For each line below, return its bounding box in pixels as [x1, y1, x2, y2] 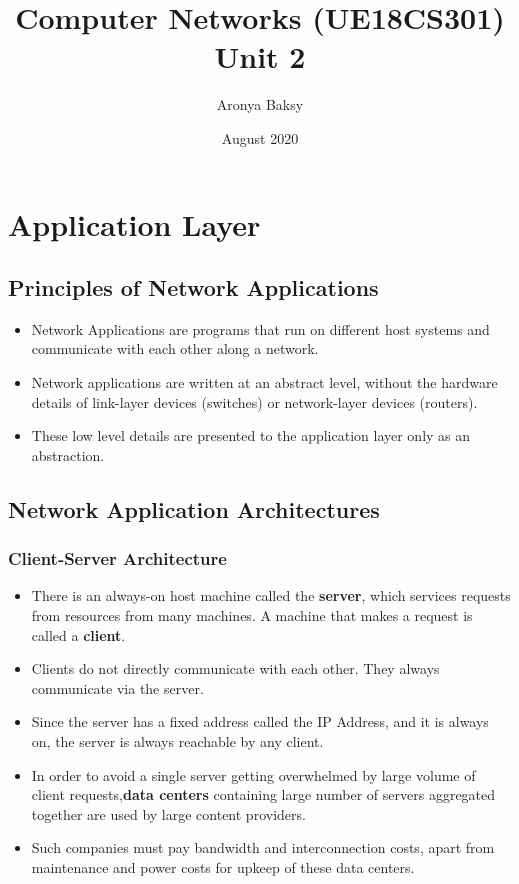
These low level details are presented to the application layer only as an [31, 425, 471, 446]
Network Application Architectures [8, 493, 380, 524]
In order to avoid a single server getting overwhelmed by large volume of [31, 764, 476, 785]
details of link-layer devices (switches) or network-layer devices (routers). [31, 391, 478, 412]
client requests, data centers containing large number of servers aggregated [31, 784, 496, 805]
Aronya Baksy [216, 94, 304, 115]
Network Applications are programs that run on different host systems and [31, 318, 490, 339]
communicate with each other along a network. [31, 338, 319, 359]
